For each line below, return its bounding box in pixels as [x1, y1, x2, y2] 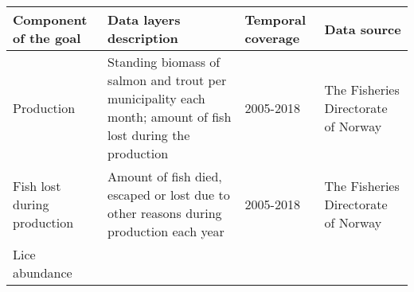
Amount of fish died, [107, 167, 222, 185]
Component [13, 10, 88, 29]
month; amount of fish [107, 107, 232, 126]
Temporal [244, 10, 307, 29]
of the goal [13, 29, 81, 47]
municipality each [107, 89, 205, 107]
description [107, 29, 178, 47]
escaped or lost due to [107, 185, 230, 204]
